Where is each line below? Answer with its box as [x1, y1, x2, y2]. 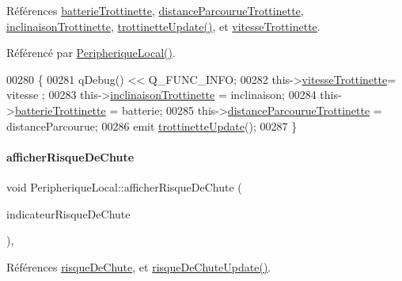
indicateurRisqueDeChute [6, 205, 131, 222]
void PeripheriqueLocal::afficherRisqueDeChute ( [6, 178, 242, 195]
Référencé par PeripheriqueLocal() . [6, 44, 176, 61]
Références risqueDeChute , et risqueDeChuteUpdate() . [6, 258, 271, 275]
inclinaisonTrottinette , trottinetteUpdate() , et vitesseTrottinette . [6, 17, 320, 34]
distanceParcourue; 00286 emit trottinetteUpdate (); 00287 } [6, 117, 298, 134]
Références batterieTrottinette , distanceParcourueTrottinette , [6, 2, 304, 18]
